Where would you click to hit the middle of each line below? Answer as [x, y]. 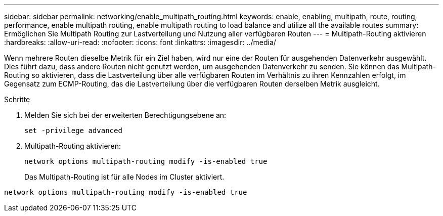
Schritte [17, 99]
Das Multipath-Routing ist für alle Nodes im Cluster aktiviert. [124, 177]
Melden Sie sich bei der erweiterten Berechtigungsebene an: [125, 115]
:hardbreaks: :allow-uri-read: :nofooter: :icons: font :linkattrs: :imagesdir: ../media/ [140, 42]
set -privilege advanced [73, 131]
